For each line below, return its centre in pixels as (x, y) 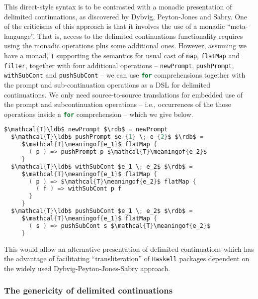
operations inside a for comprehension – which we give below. (99, 114)
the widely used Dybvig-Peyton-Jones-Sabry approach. (87, 268)
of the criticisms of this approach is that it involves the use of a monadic (115, 26)
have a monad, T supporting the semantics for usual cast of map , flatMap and (122, 55)
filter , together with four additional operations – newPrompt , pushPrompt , (119, 65)
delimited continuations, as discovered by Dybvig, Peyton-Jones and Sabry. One (126, 16)
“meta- (237, 26)
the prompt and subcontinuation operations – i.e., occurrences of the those (118, 104)
